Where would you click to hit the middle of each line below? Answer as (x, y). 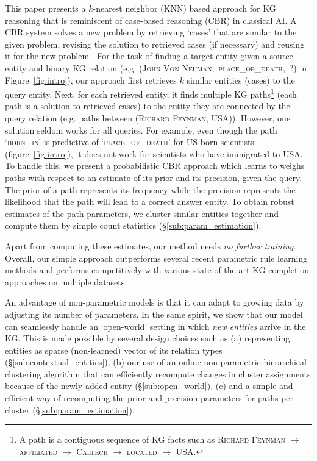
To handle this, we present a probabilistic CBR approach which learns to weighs (155, 166)
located (142, 451)
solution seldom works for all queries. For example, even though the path (141, 130)
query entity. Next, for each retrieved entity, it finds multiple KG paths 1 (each (151, 93)
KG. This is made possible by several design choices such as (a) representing (148, 338)
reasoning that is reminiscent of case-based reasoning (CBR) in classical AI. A (151, 20)
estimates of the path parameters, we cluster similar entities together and (142, 213)
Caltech (92, 451)
